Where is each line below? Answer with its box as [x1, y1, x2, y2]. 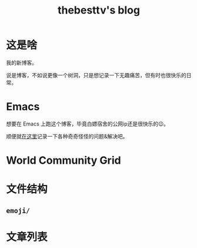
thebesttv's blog [58, 4, 140, 17]
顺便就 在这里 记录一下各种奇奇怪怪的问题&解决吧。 [6, 133, 128, 140]
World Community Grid [6, 154, 122, 167]
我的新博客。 [6, 59, 37, 66]
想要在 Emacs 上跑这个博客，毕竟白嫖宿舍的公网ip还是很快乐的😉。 [6, 120, 169, 127]
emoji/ [6, 206, 31, 215]
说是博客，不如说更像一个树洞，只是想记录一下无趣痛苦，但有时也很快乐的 [6, 71, 186, 78]
